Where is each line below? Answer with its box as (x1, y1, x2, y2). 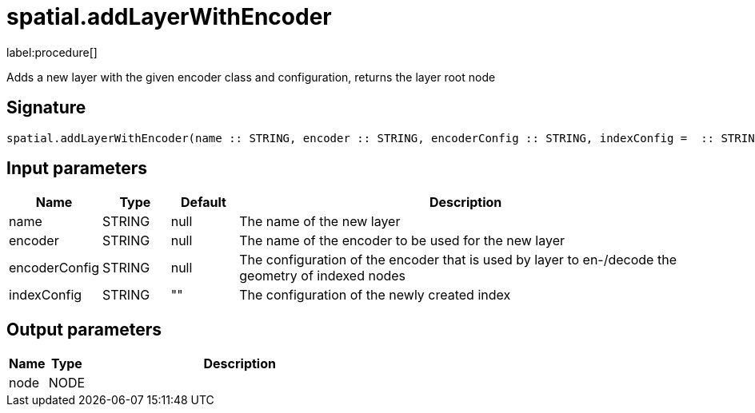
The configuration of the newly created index (239, 287, 511, 304)
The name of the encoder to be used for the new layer (239, 232, 565, 249)
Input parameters (6, 158, 148, 179)
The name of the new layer (239, 213, 401, 230)
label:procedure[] (6, 45, 98, 59)
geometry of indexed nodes (239, 268, 406, 284)
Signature (6, 97, 86, 118)
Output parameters (6, 319, 162, 340)
